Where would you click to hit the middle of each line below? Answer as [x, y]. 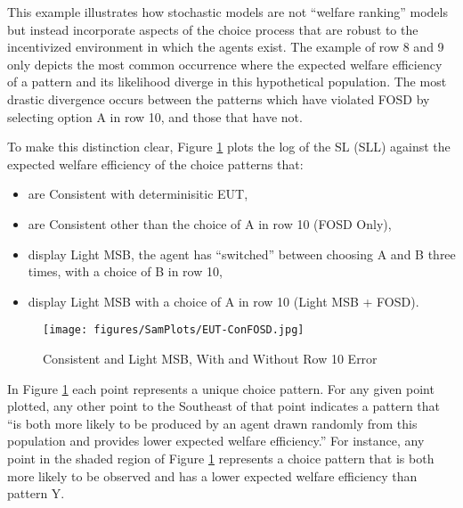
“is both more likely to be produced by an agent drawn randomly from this [212, 423]
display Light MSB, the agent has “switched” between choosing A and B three [242, 254]
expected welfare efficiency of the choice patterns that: [155, 164]
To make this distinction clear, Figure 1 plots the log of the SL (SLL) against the [229, 147]
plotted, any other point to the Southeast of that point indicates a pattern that [224, 406]
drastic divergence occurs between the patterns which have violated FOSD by [219, 98]
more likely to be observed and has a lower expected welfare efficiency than [212, 475]
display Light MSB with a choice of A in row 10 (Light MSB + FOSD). [223, 301]
